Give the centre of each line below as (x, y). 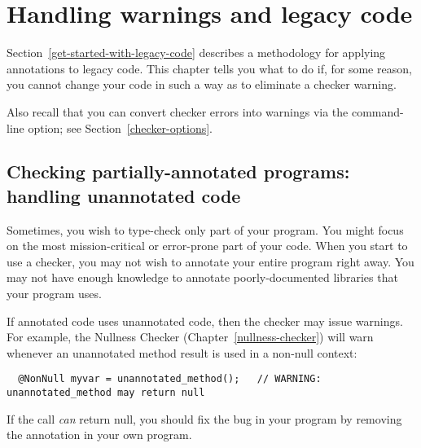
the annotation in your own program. (99, 435)
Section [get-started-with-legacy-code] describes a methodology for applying (196, 53)
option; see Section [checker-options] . (120, 127)
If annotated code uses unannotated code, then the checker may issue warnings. (205, 321)
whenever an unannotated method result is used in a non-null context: (182, 352)
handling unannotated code (124, 195)
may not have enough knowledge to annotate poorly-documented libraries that (202, 277)
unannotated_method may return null (106, 393)
